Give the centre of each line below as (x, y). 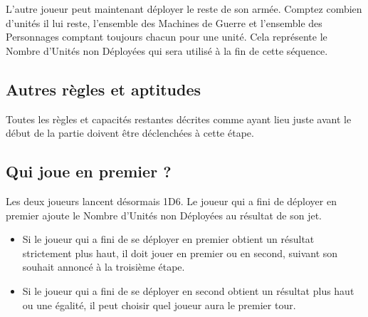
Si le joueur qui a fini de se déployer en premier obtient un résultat (168, 239)
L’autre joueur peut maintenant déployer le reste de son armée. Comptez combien (184, 9)
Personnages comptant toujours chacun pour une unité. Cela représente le (167, 37)
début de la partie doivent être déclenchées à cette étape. (130, 133)
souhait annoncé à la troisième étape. (104, 267)
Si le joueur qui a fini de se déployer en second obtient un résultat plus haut (188, 290)
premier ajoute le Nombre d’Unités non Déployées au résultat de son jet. (164, 215)
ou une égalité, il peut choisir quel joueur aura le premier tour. (159, 305)
